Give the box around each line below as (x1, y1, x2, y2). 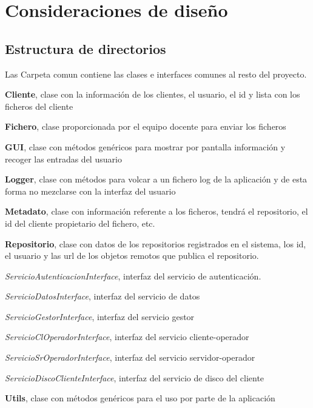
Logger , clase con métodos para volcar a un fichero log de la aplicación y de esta (5, 173, 308, 186)
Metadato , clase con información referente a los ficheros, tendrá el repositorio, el (5, 205, 308, 218)
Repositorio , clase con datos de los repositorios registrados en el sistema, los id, (5, 237, 306, 250)
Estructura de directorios (5, 39, 166, 58)
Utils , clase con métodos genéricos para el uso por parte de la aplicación (5, 392, 275, 404)
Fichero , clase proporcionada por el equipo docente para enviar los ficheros (5, 120, 286, 133)
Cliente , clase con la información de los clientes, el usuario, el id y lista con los (5, 88, 300, 101)
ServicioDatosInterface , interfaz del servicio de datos (5, 290, 200, 303)
